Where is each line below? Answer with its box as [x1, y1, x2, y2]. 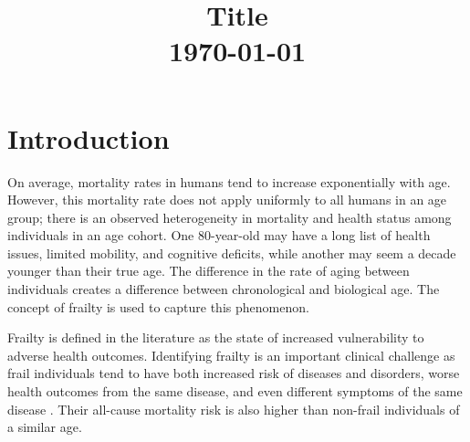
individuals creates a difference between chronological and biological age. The [7, 279, 440, 299]
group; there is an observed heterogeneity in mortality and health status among [7, 207, 452, 226]
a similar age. [7, 417, 82, 437]
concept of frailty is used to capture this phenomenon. [7, 297, 309, 316]
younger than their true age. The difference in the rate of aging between [7, 261, 410, 280]
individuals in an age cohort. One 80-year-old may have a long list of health [7, 226, 431, 245]
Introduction [7, 119, 170, 156]
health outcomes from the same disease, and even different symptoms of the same [7, 382, 463, 401]
